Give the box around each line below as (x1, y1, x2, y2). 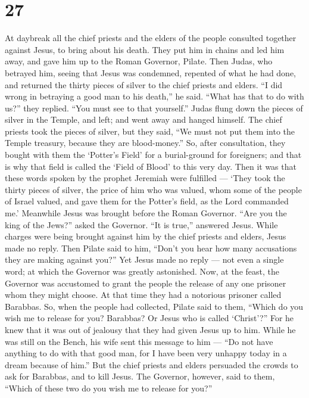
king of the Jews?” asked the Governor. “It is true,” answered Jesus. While (5, 218, 278, 231)
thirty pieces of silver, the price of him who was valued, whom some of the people (5, 183, 302, 195)
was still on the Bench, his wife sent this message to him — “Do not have (5, 335, 273, 347)
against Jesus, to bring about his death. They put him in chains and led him (5, 43, 285, 55)
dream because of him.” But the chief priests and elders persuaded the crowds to (5, 358, 298, 371)
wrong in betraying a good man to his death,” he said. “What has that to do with (5, 90, 304, 102)
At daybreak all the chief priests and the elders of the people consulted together (5, 32, 296, 44)
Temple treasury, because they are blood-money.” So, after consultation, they (5, 136, 286, 149)
